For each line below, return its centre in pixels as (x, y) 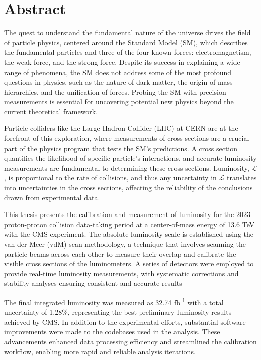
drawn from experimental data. (52, 197)
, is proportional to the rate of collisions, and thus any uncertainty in (110, 177)
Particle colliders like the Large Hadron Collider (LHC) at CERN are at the (121, 128)
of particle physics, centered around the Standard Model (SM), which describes (126, 42)
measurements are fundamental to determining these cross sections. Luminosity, (127, 167)
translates (242, 177)
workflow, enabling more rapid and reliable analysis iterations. (100, 351)
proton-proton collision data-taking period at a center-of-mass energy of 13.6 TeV (129, 224)
